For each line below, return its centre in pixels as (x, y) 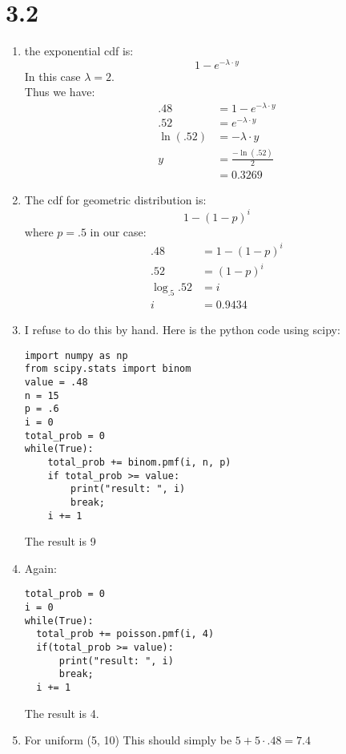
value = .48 (56, 382)
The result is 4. (62, 713)
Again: (40, 568)
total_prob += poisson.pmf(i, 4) (125, 634)
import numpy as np (76, 355)
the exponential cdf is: (79, 51)
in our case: (118, 231)
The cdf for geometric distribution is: (115, 200)
